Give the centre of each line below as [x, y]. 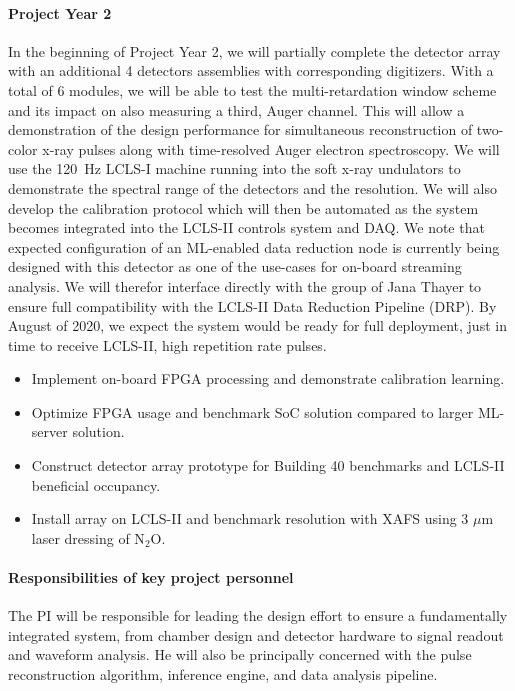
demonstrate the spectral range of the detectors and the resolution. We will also [253, 187]
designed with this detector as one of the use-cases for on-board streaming [235, 266]
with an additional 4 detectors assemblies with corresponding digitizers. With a [251, 70]
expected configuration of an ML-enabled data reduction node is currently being [254, 246]
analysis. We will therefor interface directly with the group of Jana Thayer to [245, 285]
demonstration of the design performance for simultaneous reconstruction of [240, 129]
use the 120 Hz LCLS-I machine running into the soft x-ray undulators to [234, 168]
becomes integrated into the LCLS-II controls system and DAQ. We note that [246, 227]
